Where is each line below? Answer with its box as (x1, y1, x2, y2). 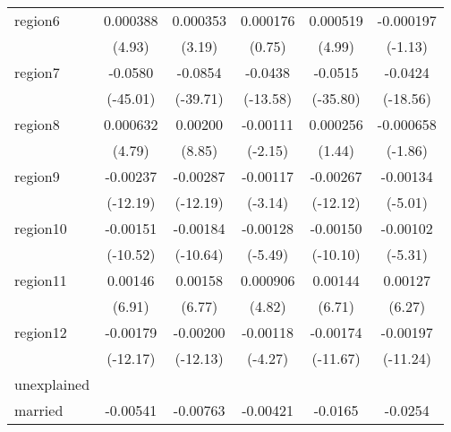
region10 (14, 218, 67, 238)
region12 (14, 322, 67, 342)
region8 (14, 114, 60, 134)
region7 (14, 62, 60, 82)
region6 (14, 10, 60, 30)
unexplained (14, 374, 90, 394)
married (14, 400, 64, 420)
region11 (14, 270, 67, 290)
